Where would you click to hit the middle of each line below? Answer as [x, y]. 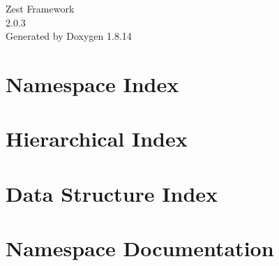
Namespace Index [92, 83]
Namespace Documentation [140, 248]
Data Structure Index [112, 193]
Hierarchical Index [97, 139]
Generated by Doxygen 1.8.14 [69, 36]
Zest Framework [40, 8]
